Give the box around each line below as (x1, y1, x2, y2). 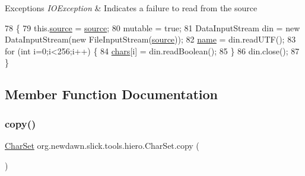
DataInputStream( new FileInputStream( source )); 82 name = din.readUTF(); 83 (5, 33, 296, 45)
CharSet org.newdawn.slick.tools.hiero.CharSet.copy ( (5, 139, 199, 151)
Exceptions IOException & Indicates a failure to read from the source (5, 2, 258, 14)
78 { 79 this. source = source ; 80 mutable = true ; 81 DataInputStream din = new (5, 21, 300, 34)
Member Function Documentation (5, 85, 218, 103)
